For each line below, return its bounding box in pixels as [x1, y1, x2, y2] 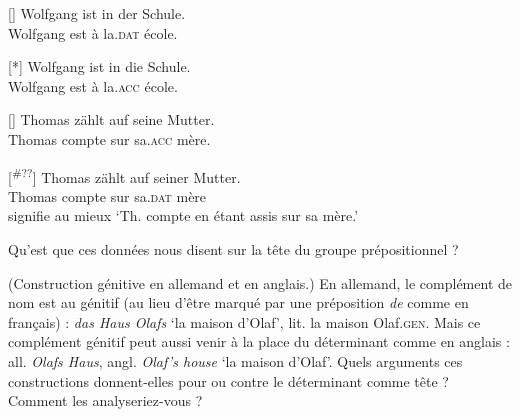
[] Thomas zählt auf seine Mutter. [8, 109, 215, 130]
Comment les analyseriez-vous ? [8, 390, 203, 411]
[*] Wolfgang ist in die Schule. [8, 56, 191, 77]
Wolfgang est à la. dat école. [8, 22, 178, 43]
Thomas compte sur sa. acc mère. [8, 128, 211, 149]
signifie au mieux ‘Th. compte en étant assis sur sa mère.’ [8, 205, 359, 226]
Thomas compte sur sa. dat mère [8, 185, 207, 206]
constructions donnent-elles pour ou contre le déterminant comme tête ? [8, 370, 449, 391]
